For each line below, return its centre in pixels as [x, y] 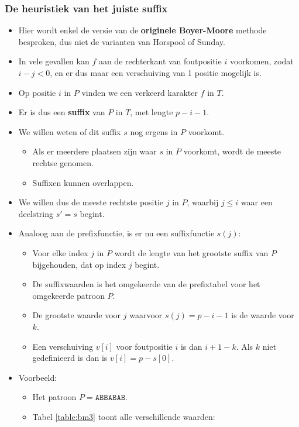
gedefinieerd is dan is [70, 358]
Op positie [37, 92]
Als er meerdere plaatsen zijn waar [94, 151]
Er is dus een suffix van [62, 112]
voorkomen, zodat [262, 61]
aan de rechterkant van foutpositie [160, 61]
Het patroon [54, 397]
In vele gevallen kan [54, 61]
